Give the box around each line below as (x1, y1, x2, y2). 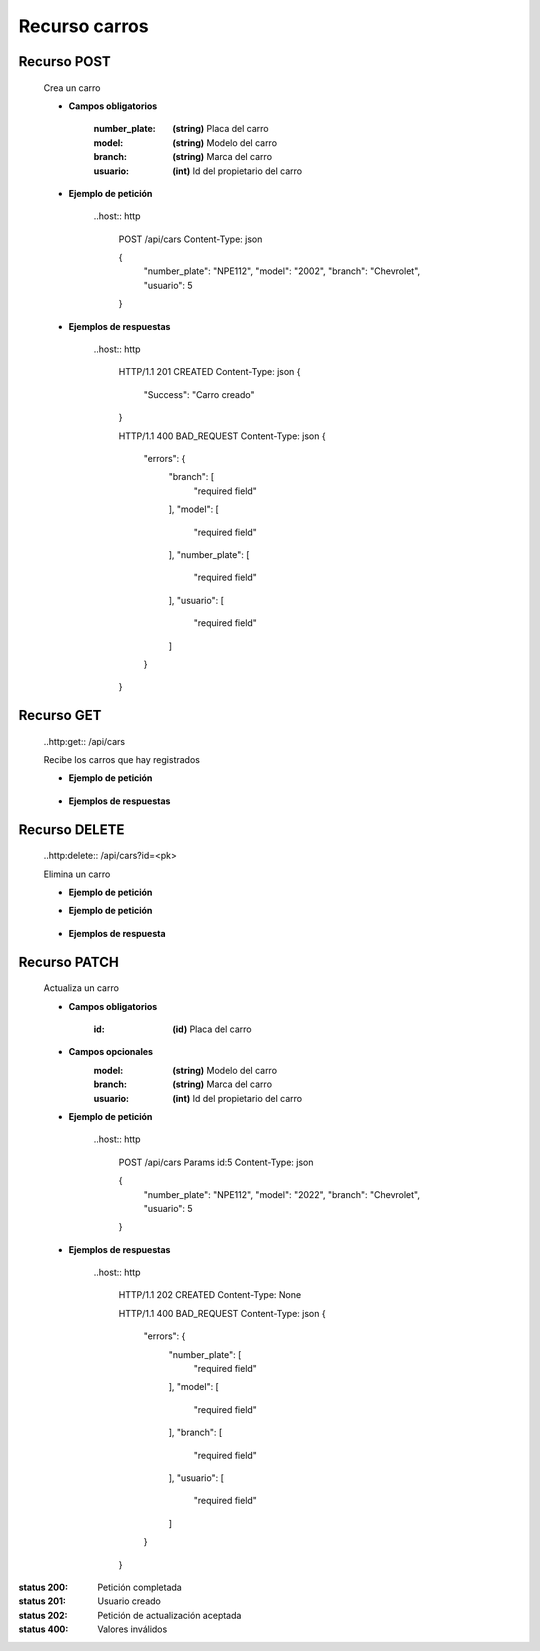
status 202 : (18, 1609, 68, 1621)
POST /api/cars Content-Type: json (118, 233, 263, 245)
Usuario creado (97, 1595, 162, 1607)
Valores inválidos (97, 1623, 168, 1635)
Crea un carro (43, 81, 101, 94)
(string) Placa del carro (172, 123, 269, 135)
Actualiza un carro (43, 982, 120, 994)
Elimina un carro (43, 868, 111, 880)
